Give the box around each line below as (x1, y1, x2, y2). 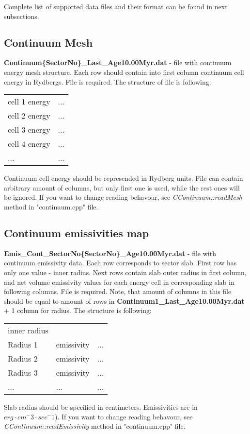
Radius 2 (8, 352, 38, 364)
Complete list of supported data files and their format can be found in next (4, 1, 228, 11)
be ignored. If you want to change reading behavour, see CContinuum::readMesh (4, 192, 242, 202)
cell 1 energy (8, 96, 50, 107)
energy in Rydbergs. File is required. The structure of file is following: (4, 76, 211, 87)
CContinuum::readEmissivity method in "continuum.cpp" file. (4, 421, 186, 431)
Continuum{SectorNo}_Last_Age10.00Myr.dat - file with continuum (4, 57, 232, 68)
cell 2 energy (8, 110, 50, 122)
